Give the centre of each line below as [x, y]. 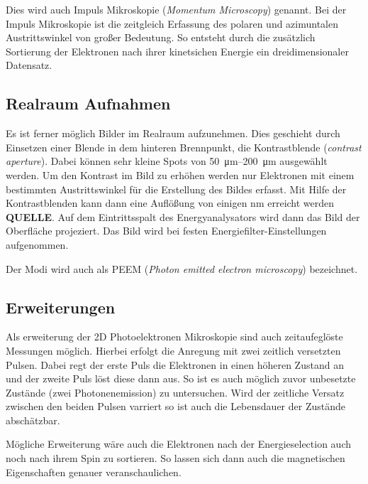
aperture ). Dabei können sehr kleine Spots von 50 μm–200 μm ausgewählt [167, 161]
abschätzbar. [33, 420]
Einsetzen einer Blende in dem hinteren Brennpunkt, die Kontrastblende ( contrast [184, 147]
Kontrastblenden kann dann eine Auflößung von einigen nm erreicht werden [170, 203]
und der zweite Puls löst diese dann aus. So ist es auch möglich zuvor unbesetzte [181, 378]
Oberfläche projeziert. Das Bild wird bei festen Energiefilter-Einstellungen [166, 231]
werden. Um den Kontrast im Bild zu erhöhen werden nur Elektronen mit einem [180, 174]
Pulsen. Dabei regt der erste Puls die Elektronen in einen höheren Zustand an [175, 364]
